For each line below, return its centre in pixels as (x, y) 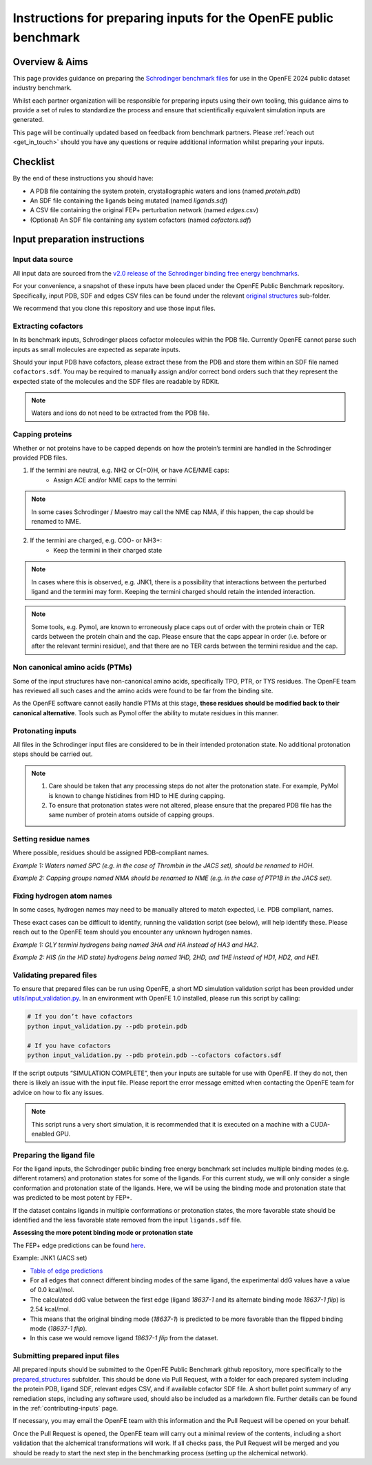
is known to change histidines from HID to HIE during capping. (137, 795)
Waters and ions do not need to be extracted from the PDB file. (121, 413)
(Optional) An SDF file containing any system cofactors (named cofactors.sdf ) (141, 220)
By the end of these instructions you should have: (83, 178)
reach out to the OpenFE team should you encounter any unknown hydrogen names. (133, 932)
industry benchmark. (42, 88)
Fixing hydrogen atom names (63, 896)
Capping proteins (42, 434)
